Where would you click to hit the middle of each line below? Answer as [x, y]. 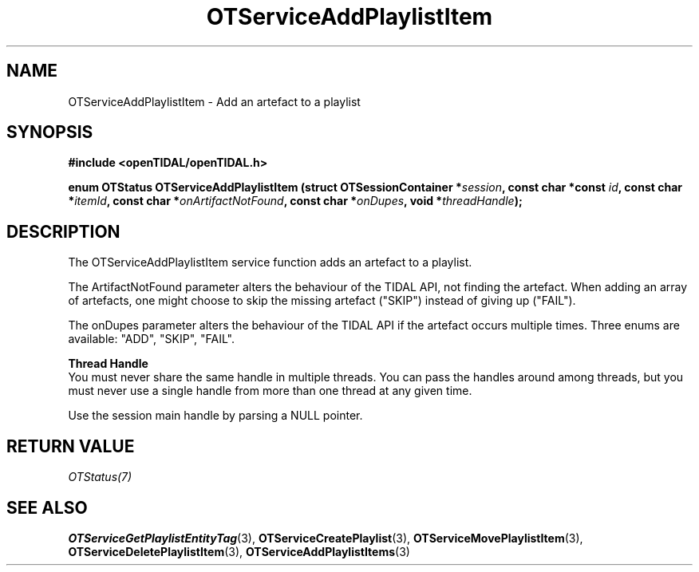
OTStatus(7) [100, 477]
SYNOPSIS [50, 132]
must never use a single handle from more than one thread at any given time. [270, 391]
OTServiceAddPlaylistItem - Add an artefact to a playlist [214, 101]
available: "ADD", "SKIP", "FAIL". [152, 339]
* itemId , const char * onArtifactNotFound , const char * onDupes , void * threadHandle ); [295, 201]
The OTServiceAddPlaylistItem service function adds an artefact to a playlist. [270, 262]
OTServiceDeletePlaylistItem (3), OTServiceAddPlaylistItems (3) [239, 551]
